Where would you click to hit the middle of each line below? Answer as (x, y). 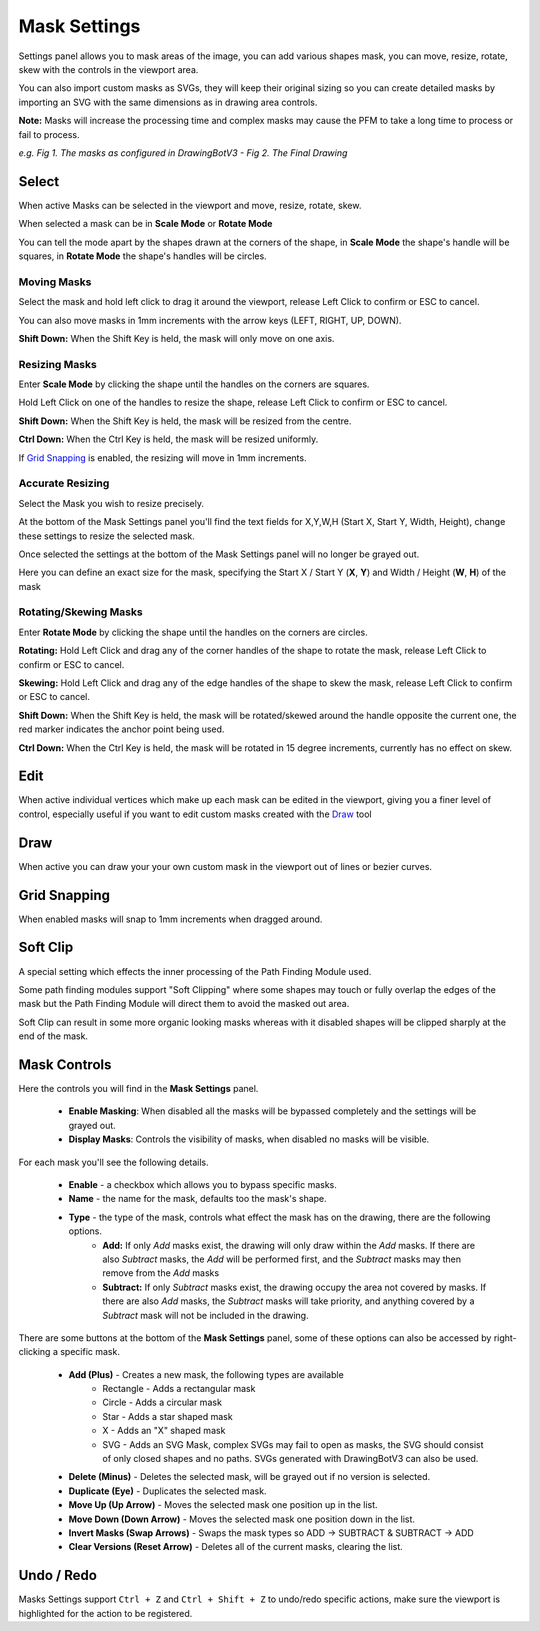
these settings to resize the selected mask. (106, 536)
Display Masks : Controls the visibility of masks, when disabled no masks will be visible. (249, 1139)
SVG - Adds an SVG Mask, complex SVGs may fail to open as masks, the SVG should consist (293, 1444)
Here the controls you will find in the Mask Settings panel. (138, 1089)
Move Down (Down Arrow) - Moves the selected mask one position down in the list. (241, 1519)
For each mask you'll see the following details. (113, 1162)
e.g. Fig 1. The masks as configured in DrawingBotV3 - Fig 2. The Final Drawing (183, 152)
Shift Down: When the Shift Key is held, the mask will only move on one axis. (176, 338)
